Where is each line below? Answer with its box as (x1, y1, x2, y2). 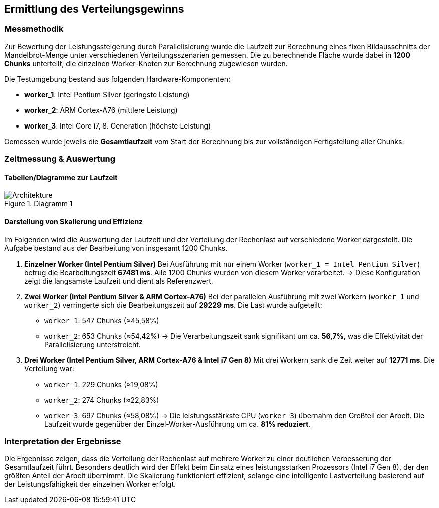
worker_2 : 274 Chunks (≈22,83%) (44, 395, 159, 404)
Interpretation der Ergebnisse (4, 436, 121, 446)
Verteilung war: (24, 364, 74, 373)
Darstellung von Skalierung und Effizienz (4, 217, 143, 226)
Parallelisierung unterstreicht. (44, 340, 141, 349)
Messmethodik (4, 24, 64, 34)
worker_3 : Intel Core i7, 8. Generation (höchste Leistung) (24, 121, 211, 130)
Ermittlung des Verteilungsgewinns (4, 3, 184, 15)
